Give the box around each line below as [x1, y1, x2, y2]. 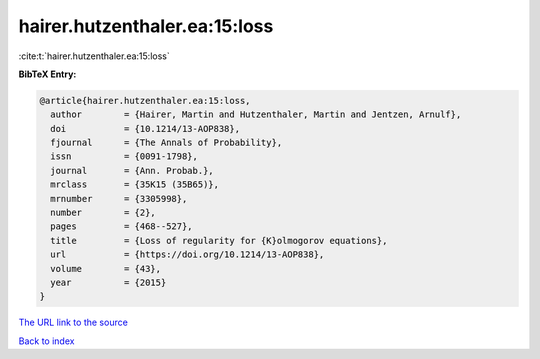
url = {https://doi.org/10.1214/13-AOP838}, [50, 249, 325, 260]
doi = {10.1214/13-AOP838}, [50, 123, 240, 134]
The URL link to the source [18, 316, 129, 329]
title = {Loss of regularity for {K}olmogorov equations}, [50, 235, 388, 246]
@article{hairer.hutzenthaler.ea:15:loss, [39, 95, 251, 106]
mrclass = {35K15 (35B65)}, [50, 179, 220, 190]
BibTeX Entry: [18, 68, 77, 80]
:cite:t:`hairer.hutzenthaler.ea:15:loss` [18, 50, 170, 62]
